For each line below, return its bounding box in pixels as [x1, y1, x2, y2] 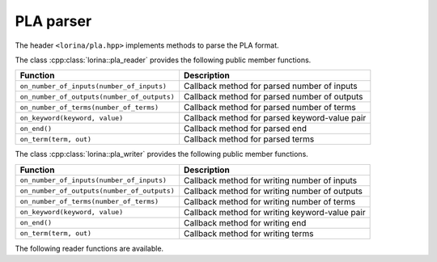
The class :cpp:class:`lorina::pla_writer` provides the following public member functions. [15, 150, 309, 159]
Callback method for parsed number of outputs [183, 91, 363, 103]
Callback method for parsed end [183, 123, 308, 134]
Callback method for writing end [183, 217, 307, 228]
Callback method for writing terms [183, 227, 314, 239]
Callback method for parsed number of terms [183, 102, 356, 113]
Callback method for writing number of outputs [183, 185, 363, 196]
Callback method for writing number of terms [183, 196, 356, 207]
